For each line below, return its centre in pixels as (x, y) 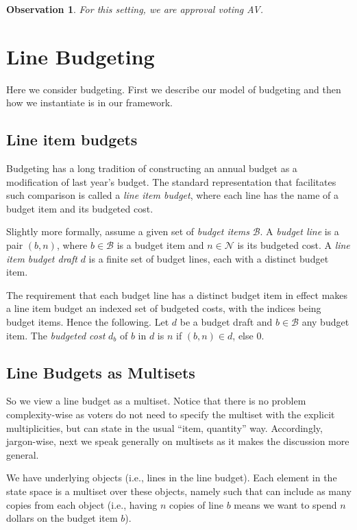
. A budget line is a (299, 231)
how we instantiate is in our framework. (89, 103)
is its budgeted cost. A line (294, 245)
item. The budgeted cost (56, 335)
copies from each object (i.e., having (82, 504)
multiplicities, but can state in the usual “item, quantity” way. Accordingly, (164, 427)
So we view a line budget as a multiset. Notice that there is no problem (156, 401)
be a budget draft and (226, 322)
